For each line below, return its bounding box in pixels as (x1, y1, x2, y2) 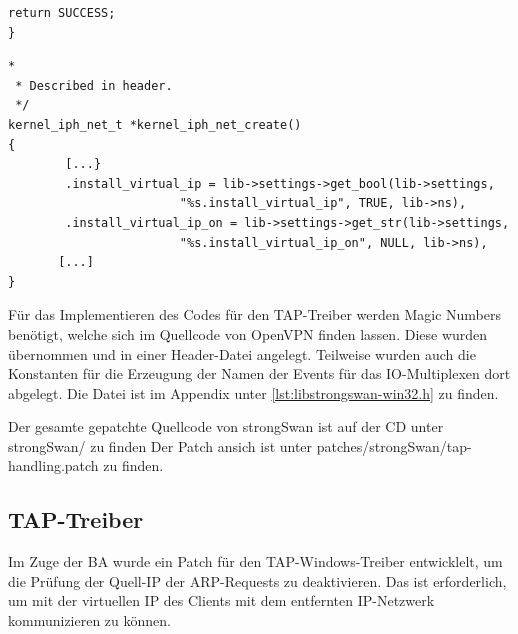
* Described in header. (15, 78, 173, 93)
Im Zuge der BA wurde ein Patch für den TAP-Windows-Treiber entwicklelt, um (8, 551, 503, 572)
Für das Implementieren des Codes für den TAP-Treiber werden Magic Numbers (8, 304, 501, 325)
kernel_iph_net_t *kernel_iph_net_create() (8, 117, 302, 132)
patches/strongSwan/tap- (316, 435, 472, 456)
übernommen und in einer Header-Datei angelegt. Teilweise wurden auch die (8, 343, 476, 364)
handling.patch (8, 455, 99, 476)
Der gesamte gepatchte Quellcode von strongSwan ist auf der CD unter (8, 416, 444, 437)
